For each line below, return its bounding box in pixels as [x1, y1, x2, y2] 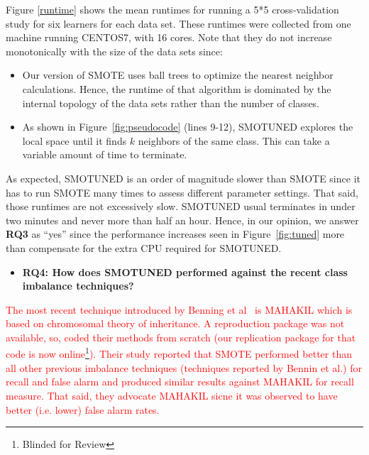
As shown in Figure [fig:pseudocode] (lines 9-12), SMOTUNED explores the [22, 119, 353, 134]
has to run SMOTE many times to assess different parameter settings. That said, [6, 185, 358, 199]
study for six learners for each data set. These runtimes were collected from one [6, 16, 351, 31]
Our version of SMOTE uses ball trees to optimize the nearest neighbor [22, 67, 334, 82]
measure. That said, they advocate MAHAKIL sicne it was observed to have [6, 388, 338, 402]
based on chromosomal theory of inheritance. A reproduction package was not [6, 316, 345, 331]
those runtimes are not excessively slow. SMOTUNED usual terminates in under [6, 199, 356, 214]
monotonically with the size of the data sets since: [6, 43, 223, 58]
